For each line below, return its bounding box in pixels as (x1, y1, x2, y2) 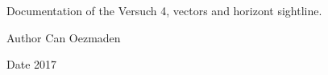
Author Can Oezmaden (6, 29, 121, 45)
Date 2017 (6, 56, 57, 73)
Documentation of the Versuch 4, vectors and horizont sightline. (6, 2, 322, 18)
